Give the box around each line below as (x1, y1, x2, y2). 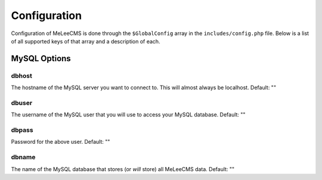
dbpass (11, 126, 33, 134)
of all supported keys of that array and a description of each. (11, 37, 160, 45)
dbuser (11, 99, 33, 107)
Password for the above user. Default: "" (11, 138, 110, 146)
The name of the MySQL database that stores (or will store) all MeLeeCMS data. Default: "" (11, 165, 235, 172)
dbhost (11, 71, 32, 80)
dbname (11, 153, 36, 162)
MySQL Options (11, 53, 71, 64)
